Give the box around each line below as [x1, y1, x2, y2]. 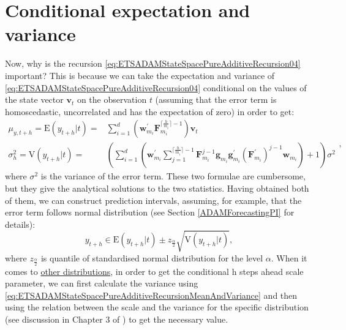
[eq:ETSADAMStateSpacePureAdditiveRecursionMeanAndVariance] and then [5, 288, 298, 301]
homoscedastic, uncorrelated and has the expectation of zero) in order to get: [5, 105, 295, 118]
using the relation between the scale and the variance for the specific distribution [5, 301, 309, 313]
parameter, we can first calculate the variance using [5, 277, 198, 290]
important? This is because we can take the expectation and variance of [5, 69, 275, 81]
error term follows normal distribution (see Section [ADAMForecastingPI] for [5, 206, 295, 219]
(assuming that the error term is [155, 93, 277, 106]
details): [5, 217, 36, 230]
